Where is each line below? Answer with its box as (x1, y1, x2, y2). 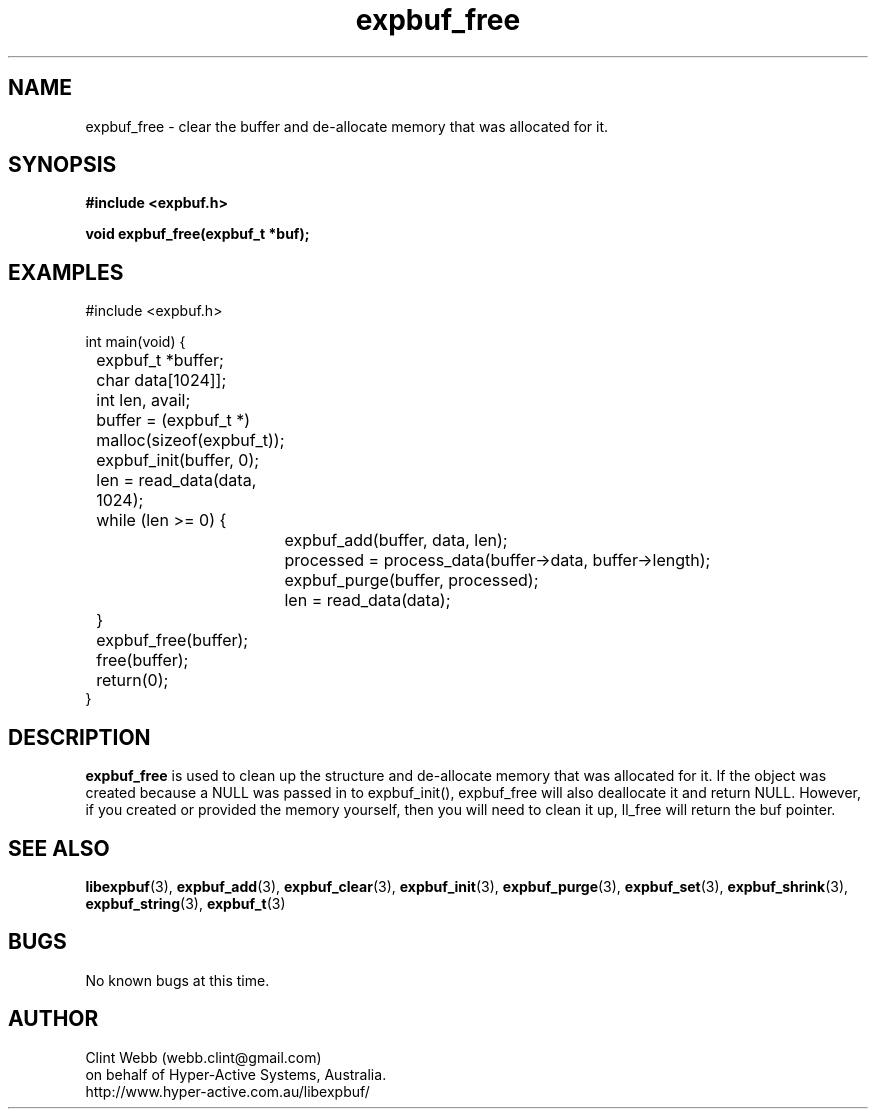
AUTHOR (8, 1006, 99, 1032)
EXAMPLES (8, 259, 124, 285)
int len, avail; (96, 390, 191, 411)
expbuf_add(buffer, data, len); (284, 530, 508, 551)
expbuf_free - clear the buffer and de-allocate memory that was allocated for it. (85, 117, 609, 135)
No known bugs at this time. (85, 971, 270, 989)
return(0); (96, 670, 169, 691)
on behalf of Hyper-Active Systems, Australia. (85, 1065, 387, 1083)
